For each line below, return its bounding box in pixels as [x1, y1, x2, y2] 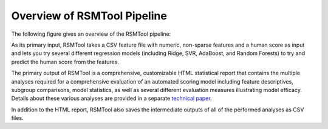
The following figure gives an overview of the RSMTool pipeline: [11, 30, 171, 38]
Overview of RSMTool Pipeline [11, 9, 167, 22]
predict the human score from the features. [11, 58, 120, 65]
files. [11, 114, 24, 122]
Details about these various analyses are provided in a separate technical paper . [11, 94, 212, 102]
